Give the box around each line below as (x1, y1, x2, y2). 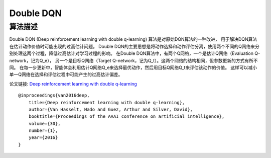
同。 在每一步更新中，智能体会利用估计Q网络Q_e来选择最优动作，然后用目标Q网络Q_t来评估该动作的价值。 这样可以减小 (9, 64, 257, 70)
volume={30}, (28, 121, 61, 126)
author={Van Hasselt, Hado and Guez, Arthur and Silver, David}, (28, 106, 193, 112)
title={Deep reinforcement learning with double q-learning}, (28, 100, 185, 105)
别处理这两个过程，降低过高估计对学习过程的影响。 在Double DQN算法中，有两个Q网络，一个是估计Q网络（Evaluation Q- (9, 50, 260, 56)
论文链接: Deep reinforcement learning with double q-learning (9, 81, 138, 87)
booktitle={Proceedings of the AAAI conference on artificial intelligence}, (28, 114, 225, 119)
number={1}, (28, 128, 58, 133)
